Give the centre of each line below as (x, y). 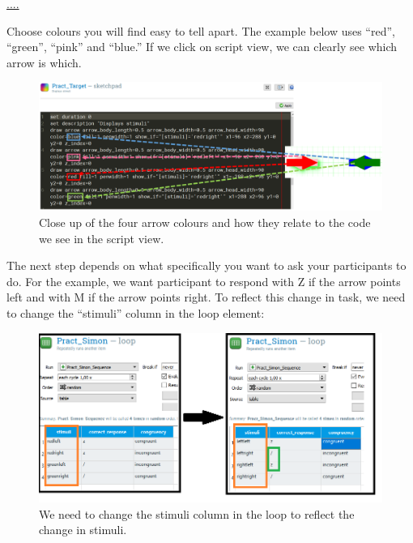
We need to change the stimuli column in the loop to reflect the (197, 513)
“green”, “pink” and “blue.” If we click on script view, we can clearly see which (202, 47)
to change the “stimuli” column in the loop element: (136, 312)
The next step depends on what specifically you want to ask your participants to (206, 265)
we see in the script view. (102, 238)
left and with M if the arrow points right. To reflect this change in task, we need (206, 297)
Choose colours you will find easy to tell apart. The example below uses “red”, (201, 30)
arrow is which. (44, 62)
